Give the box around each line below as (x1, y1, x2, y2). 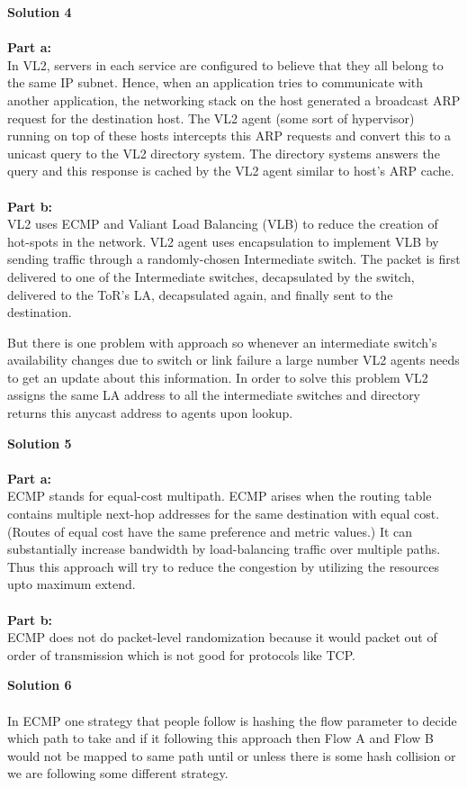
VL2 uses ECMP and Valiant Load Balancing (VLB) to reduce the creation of (7, 214, 438, 233)
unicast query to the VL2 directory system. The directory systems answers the (7, 143, 440, 162)
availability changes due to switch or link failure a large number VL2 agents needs (7, 350, 460, 369)
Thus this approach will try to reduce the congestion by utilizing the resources (7, 557, 440, 575)
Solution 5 (7, 433, 72, 452)
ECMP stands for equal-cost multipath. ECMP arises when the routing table (7, 486, 432, 505)
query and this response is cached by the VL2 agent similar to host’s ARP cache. (7, 161, 454, 180)
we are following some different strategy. (7, 764, 229, 783)
